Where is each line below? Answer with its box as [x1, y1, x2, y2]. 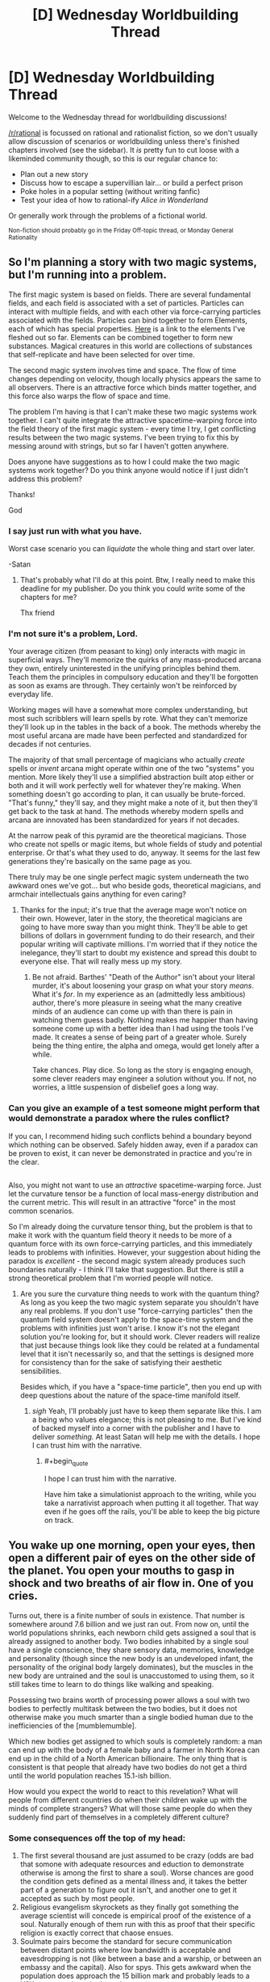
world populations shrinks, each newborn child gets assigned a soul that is [8, 1627, 256, 1638]
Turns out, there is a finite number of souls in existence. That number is [8, 1610, 246, 1620]
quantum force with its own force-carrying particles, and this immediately [8, 1239, 252, 1249]
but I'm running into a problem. [8, 268, 167, 282]
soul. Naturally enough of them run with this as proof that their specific [19, 1919, 255, 1929]
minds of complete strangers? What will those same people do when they [8, 1803, 252, 1813]
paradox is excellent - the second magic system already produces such [8, 1256, 246, 1266]
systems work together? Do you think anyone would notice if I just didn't [8, 465, 248, 474]
